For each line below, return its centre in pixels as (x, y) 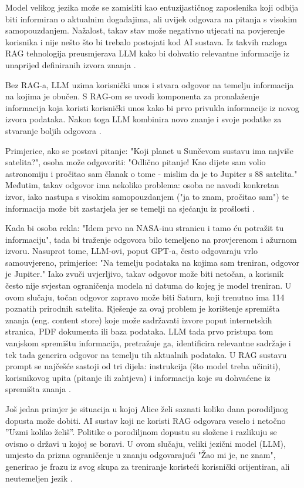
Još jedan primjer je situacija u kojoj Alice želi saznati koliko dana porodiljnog (147, 409)
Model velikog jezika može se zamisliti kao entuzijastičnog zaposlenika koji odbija (152, 7)
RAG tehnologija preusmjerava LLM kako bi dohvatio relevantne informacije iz (147, 53)
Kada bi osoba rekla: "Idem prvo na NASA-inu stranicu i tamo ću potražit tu (145, 228)
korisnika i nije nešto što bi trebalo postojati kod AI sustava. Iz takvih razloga (146, 41)
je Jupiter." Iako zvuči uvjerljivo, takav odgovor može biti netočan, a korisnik (145, 274)
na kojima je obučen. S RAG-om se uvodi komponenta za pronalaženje (132, 96)
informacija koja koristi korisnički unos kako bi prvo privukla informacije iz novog (152, 107)
